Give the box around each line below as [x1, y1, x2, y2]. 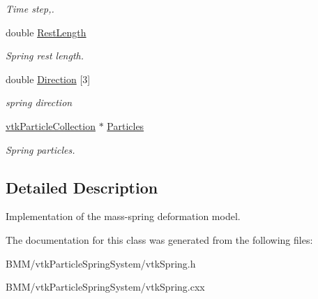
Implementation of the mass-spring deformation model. [6, 209, 241, 224]
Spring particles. [6, 142, 75, 156]
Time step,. [6, 1, 54, 15]
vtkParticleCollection [6, 118, 96, 133]
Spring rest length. [6, 48, 84, 63]
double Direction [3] [6, 71, 91, 86]
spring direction [6, 95, 73, 110]
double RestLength [6, 24, 86, 39]
